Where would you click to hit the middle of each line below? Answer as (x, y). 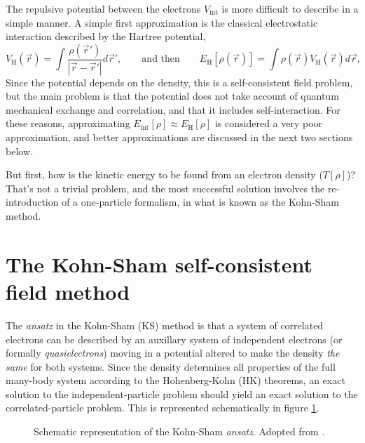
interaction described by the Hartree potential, (106, 36)
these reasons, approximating (68, 123)
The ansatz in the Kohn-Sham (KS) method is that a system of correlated (165, 325)
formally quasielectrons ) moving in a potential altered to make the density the (173, 353)
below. (19, 151)
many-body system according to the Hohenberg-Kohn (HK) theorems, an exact (175, 380)
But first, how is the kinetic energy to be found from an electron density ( (164, 174)
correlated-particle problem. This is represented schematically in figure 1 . (163, 408)
